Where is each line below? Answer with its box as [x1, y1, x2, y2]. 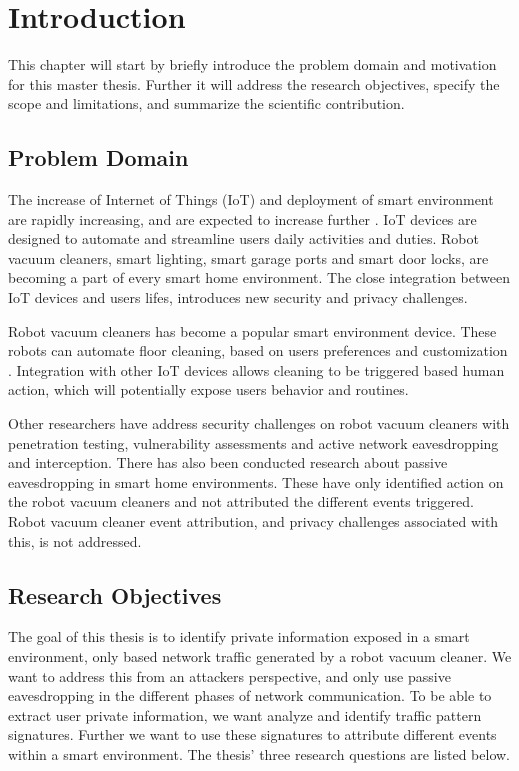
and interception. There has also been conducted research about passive [8, 452, 448, 473]
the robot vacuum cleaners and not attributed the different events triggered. [8, 491, 474, 512]
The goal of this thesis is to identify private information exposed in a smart [8, 626, 470, 647]
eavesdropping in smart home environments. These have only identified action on [8, 471, 504, 492]
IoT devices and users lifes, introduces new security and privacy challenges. [8, 287, 468, 308]
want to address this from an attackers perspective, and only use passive [8, 665, 451, 686]
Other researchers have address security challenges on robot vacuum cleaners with [8, 413, 510, 434]
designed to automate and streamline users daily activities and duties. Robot [8, 228, 479, 249]
